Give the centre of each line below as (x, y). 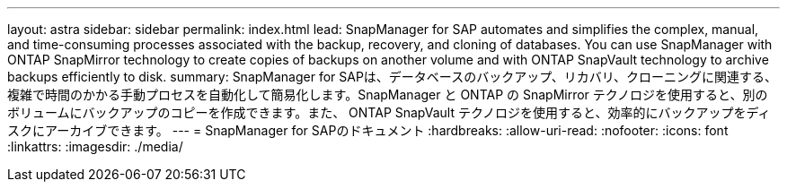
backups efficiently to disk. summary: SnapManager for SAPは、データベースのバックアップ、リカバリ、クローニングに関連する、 (392, 77)
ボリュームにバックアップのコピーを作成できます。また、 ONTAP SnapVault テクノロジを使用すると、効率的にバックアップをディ (389, 112)
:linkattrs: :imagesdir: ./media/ (95, 146)
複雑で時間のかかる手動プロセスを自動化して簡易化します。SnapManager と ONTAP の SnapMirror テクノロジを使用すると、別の (388, 94)
